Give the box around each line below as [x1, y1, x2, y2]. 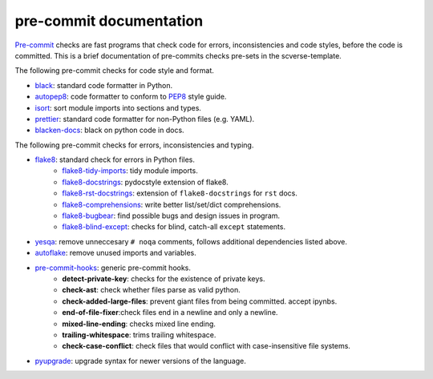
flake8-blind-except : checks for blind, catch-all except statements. [62, 222, 286, 232]
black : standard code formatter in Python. [34, 80, 173, 90]
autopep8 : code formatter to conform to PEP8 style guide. [34, 92, 227, 102]
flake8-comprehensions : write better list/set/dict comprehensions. [62, 200, 281, 209]
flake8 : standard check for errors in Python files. [34, 155, 196, 164]
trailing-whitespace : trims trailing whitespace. [62, 329, 216, 340]
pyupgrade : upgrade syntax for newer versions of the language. [34, 356, 246, 365]
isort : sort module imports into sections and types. [34, 103, 202, 112]
